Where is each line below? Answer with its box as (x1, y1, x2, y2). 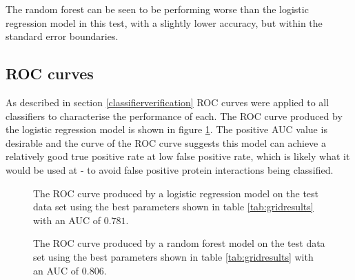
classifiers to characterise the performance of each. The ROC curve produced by (6, 108, 343, 123)
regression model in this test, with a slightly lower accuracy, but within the (6, 15, 323, 30)
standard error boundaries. (6, 29, 119, 43)
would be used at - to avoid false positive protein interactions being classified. (6, 162, 334, 177)
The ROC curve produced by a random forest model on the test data (33, 236, 325, 250)
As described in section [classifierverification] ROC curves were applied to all (6, 94, 329, 109)
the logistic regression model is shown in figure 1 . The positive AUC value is (6, 122, 327, 137)
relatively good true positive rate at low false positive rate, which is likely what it (6, 149, 350, 163)
